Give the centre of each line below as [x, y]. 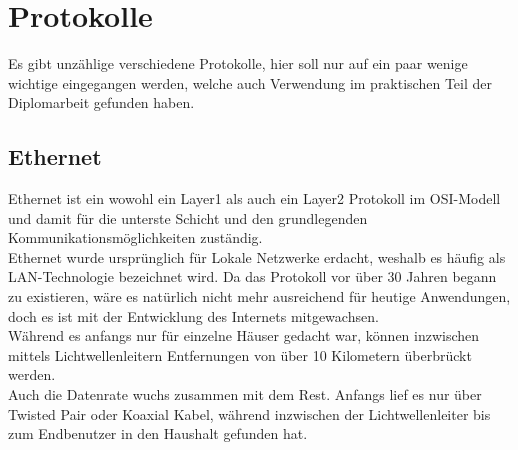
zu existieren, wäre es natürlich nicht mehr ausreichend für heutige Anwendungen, [259, 296]
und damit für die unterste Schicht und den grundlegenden [188, 217]
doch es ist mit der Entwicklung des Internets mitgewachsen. [193, 315]
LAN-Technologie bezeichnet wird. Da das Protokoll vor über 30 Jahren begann [252, 276]
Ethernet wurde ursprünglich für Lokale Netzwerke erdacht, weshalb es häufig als [257, 256]
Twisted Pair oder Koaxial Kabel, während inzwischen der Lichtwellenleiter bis [249, 413]
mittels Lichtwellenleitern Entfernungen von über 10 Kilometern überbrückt [240, 354]
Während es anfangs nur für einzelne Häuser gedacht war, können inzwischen [244, 335]
